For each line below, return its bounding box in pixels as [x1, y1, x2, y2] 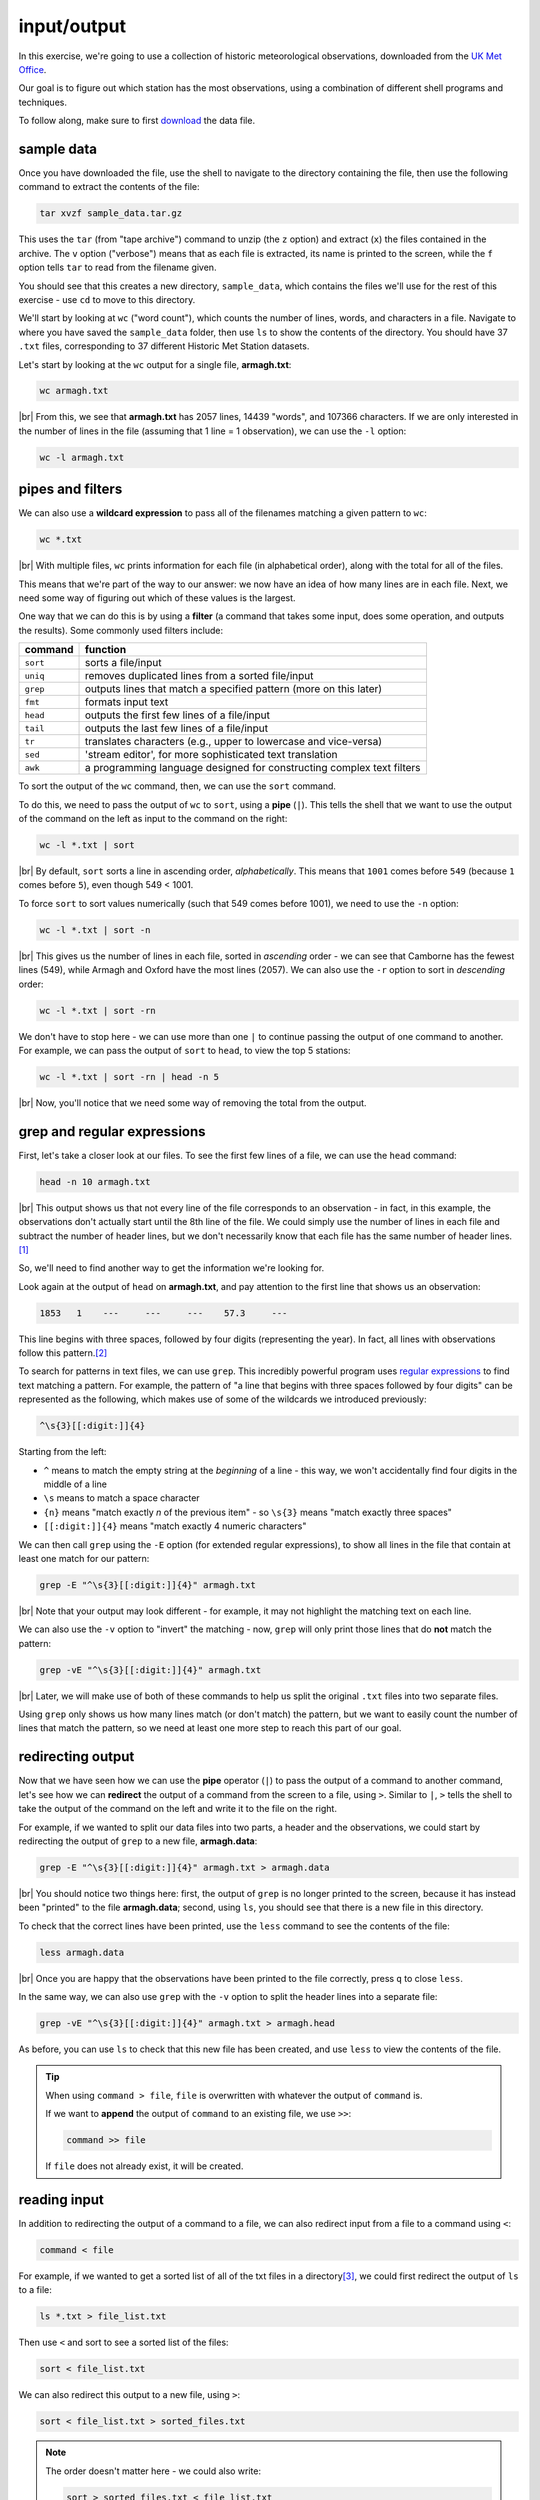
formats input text [84, 695, 169, 709]
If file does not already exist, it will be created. [45, 2160, 244, 2172]
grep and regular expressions [18, 1123, 206, 1140]
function [84, 643, 127, 657]
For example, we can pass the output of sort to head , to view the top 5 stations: [18, 1044, 351, 1056]
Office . [18, 63, 47, 75]
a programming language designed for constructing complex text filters [84, 761, 421, 775]
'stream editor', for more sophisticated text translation [84, 748, 338, 762]
